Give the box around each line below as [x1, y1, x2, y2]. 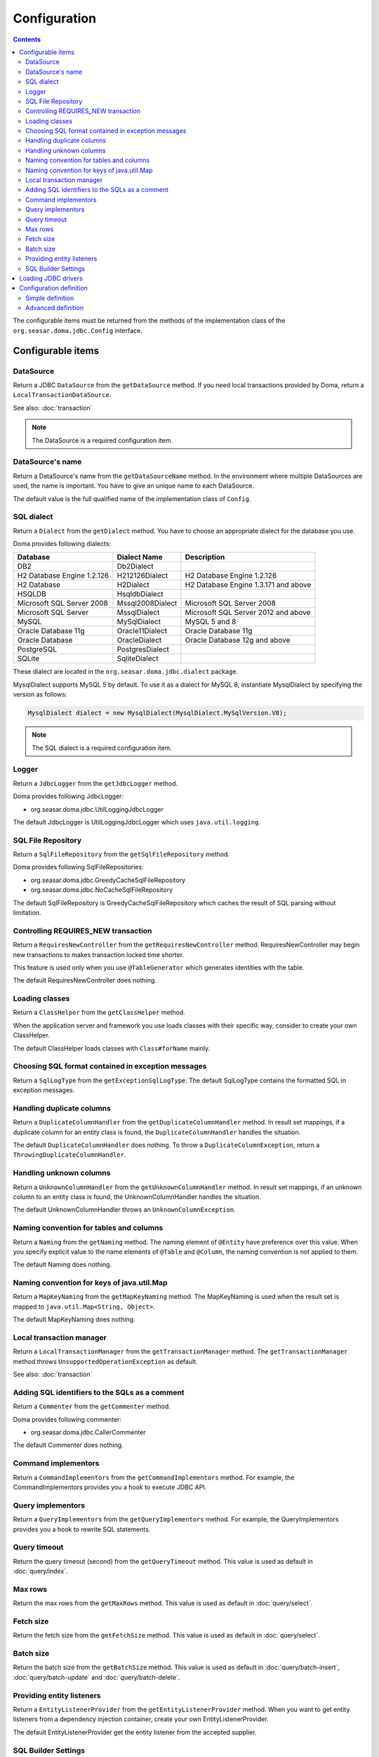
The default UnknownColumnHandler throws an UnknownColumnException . [13, 1205, 236, 1214]
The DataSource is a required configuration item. [32, 436, 173, 444]
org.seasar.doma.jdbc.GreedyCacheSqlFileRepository [30, 876, 186, 884]
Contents [13, 35, 41, 44]
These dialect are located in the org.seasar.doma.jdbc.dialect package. [13, 668, 239, 676]
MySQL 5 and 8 [185, 617, 237, 627]
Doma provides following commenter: [13, 1415, 122, 1423]
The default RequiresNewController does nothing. [13, 976, 157, 985]
